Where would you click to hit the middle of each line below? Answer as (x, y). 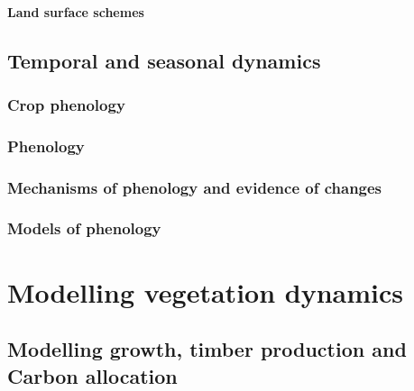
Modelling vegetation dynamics (205, 291)
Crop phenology (66, 104)
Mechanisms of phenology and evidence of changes (195, 187)
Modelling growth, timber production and (207, 349)
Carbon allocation (92, 375)
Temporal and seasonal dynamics (164, 60)
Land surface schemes (76, 11)
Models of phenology (84, 228)
